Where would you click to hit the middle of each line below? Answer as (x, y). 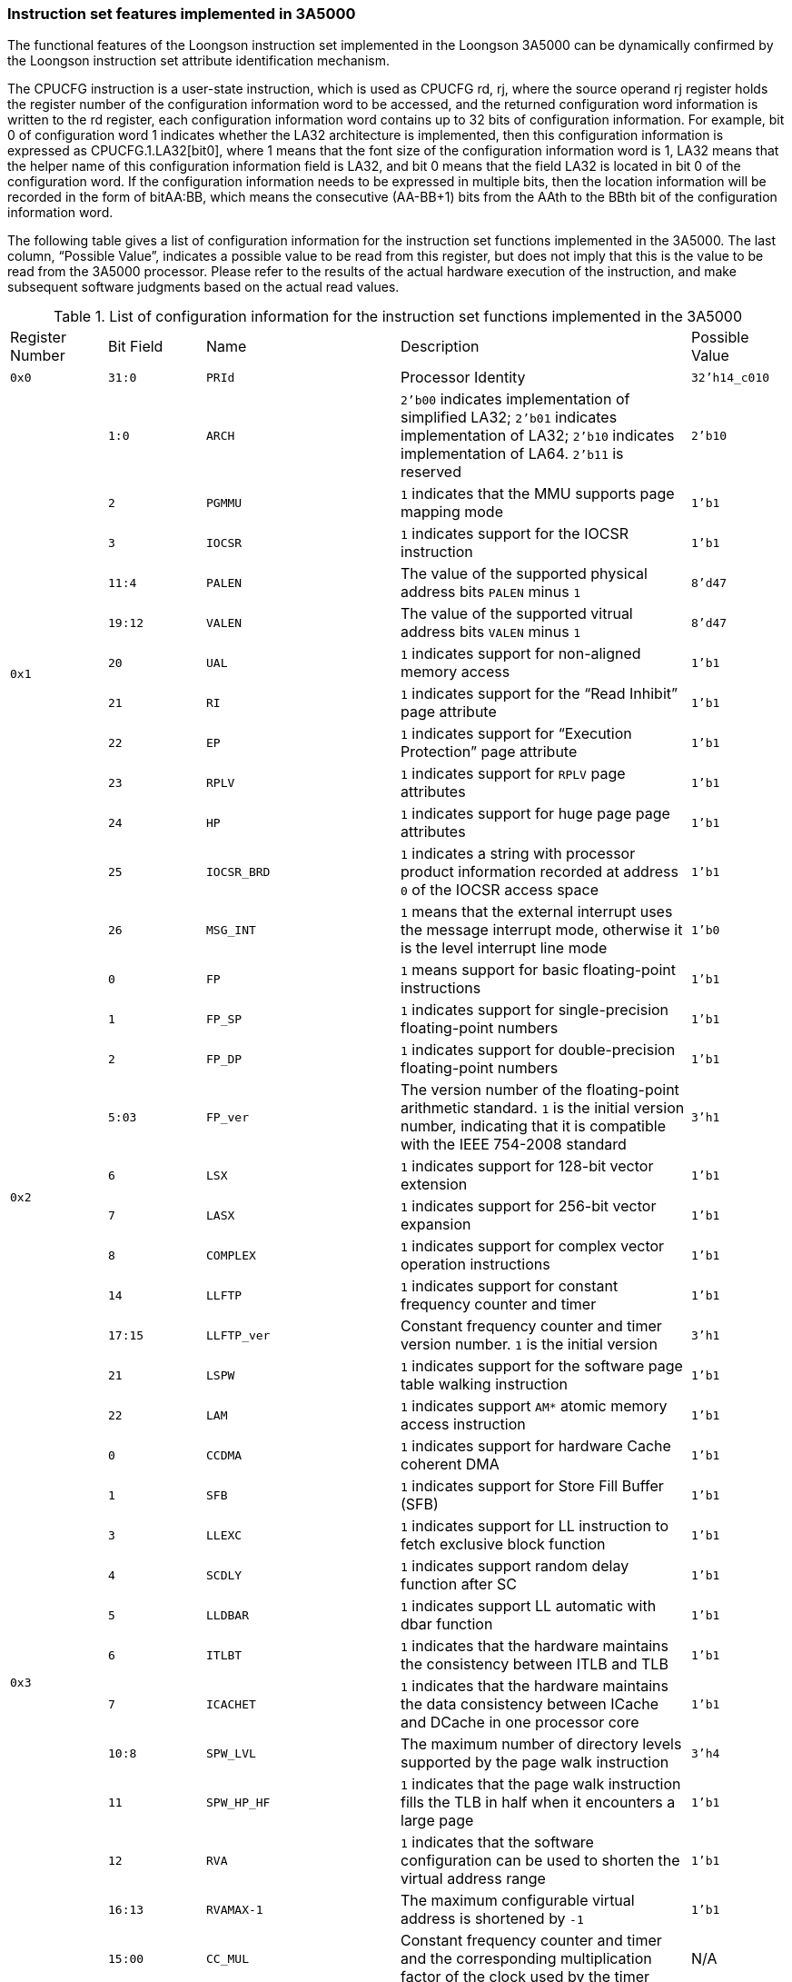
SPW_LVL (231, 1753)
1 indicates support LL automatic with (529, 1606)
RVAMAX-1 (235, 1909)
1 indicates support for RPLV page (513, 774)
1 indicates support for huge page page (535, 814)
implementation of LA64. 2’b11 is (512, 454)
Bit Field (136, 347)
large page (437, 1821)
